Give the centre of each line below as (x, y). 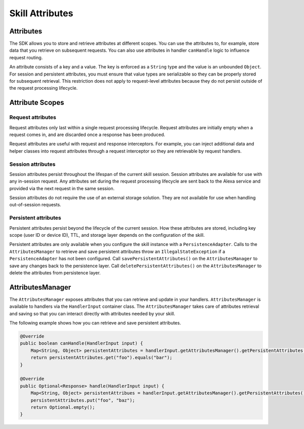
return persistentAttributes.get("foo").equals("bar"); (102, 358)
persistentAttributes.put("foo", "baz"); (83, 400)
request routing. (26, 57)
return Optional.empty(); (63, 407)
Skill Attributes (41, 13)
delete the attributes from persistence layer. (55, 273)
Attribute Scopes (37, 103)
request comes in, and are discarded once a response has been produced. (87, 134)
